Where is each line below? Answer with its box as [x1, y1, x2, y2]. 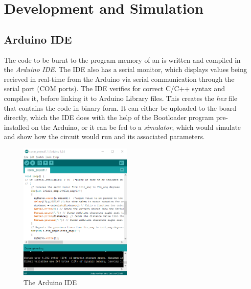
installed [4, 121, 29, 132]
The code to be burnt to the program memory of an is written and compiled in [4, 54, 241, 65]
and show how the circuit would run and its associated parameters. [4, 131, 205, 142]
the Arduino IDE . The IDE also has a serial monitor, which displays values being [4, 64, 247, 74]
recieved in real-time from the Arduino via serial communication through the [4, 73, 234, 84]
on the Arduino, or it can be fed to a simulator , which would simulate [31, 121, 241, 132]
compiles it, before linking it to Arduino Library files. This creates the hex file [4, 93, 237, 103]
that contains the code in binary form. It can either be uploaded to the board [4, 102, 237, 113]
